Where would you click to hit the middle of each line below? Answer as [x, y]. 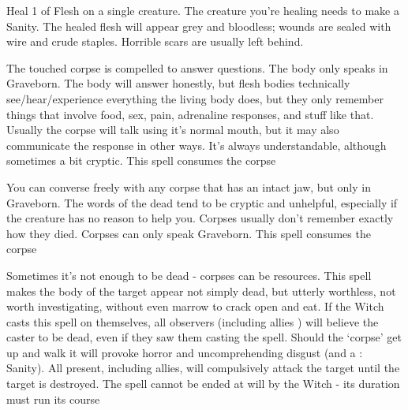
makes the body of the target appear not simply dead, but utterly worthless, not [201, 291]
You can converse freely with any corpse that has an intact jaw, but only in [189, 186]
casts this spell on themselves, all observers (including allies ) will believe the [193, 321]
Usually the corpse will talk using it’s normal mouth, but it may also [173, 130]
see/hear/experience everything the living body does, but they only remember [195, 98]
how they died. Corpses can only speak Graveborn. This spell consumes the [189, 233]
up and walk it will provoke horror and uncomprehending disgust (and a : [185, 352]
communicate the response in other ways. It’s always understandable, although [197, 145]
